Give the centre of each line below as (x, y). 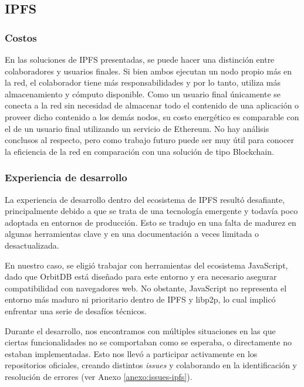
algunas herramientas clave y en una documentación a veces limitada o (132, 234)
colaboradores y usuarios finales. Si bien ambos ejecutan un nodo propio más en (148, 71)
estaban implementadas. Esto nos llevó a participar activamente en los (131, 353)
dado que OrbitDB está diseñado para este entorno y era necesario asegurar (141, 276)
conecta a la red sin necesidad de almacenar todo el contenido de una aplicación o (152, 105)
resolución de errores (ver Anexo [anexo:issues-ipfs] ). (99, 376)
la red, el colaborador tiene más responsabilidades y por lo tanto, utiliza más (143, 82)
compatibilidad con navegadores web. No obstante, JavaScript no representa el (146, 288)
